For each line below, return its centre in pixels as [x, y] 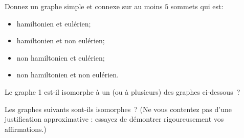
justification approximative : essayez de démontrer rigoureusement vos [114, 119]
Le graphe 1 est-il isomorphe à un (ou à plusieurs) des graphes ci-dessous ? [123, 91]
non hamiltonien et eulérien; [61, 57]
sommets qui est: [197, 6]
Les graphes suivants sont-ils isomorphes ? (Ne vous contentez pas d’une [118, 109]
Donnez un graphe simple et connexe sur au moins [84, 6]
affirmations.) [26, 129]
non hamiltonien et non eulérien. [68, 75]
